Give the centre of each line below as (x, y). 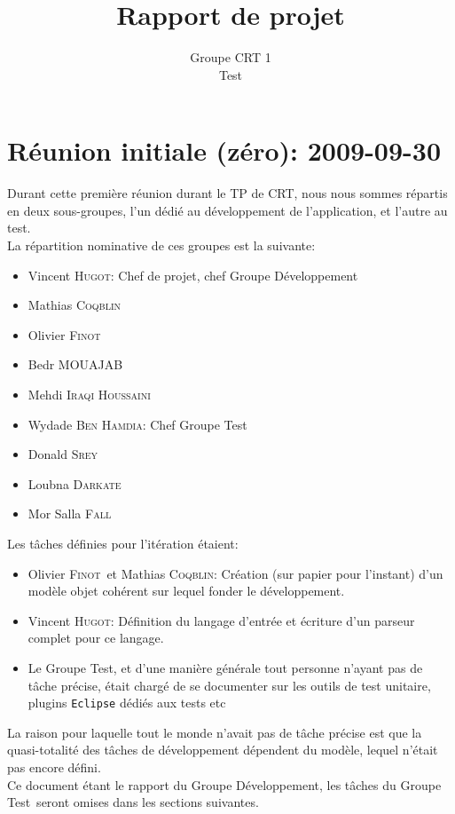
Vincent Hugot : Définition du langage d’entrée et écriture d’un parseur (221, 620)
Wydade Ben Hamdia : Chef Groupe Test (137, 424)
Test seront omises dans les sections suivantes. (133, 802)
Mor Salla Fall (70, 514)
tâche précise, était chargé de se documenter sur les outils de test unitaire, (229, 685)
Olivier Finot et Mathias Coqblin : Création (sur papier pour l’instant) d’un (235, 573)
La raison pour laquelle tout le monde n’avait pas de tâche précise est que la (215, 732)
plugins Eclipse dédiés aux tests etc (127, 703)
